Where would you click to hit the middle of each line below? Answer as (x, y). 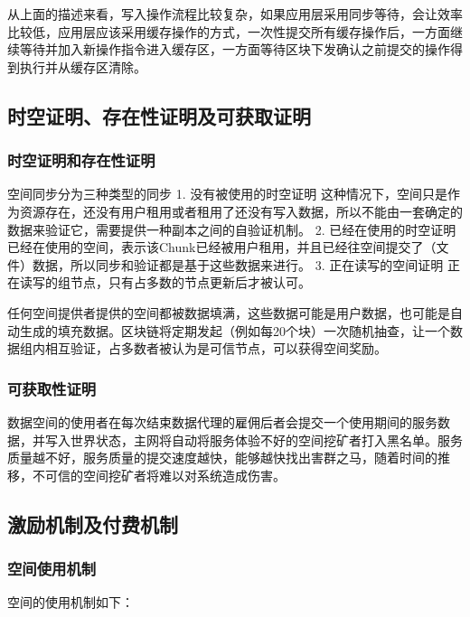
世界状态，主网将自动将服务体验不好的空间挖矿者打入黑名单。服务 (266, 439)
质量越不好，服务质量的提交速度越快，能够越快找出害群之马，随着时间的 (222, 458)
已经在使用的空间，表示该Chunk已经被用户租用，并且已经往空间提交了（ (222, 247)
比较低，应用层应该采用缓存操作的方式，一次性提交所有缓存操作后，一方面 (229, 31)
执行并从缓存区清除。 (83, 66)
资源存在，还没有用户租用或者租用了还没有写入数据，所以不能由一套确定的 (241, 211)
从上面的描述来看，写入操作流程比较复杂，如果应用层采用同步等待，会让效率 (235, 14)
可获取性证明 (52, 388)
